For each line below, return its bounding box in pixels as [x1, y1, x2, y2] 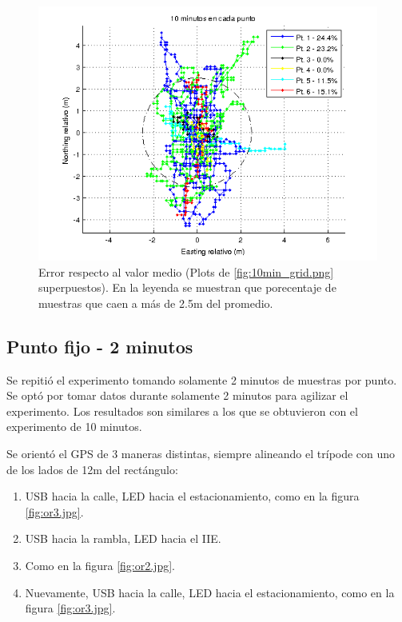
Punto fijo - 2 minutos [6, 333, 193, 358]
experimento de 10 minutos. [6, 418, 142, 435]
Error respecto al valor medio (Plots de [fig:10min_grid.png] [38, 263, 334, 280]
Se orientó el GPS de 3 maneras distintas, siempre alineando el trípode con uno [6, 445, 396, 461]
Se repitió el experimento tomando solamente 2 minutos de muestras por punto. [6, 371, 397, 388]
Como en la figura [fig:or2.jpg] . [25, 556, 175, 573]
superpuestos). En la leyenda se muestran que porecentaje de [38, 279, 336, 296]
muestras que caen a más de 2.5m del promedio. [38, 294, 273, 311]
